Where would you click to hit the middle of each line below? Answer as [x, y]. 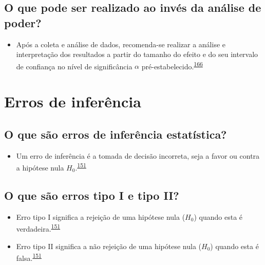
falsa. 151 [29, 257]
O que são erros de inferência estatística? [116, 134]
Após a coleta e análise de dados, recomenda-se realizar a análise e [121, 44]
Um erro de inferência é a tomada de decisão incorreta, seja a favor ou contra [138, 155]
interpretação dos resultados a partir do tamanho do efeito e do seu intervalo [137, 54]
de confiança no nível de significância [74, 66]
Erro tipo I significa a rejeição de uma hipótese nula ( [101, 216]
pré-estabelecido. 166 [172, 65]
